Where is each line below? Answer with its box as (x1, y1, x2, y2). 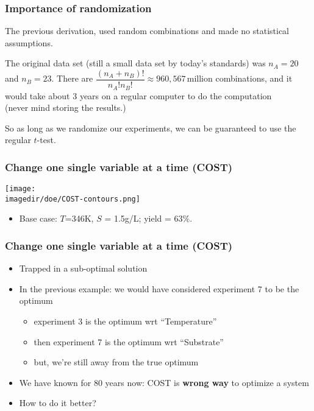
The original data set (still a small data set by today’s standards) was (5, 57, 266, 69)
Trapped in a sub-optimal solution (19, 262, 148, 275)
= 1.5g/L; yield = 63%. (104, 212, 193, 225)
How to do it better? (19, 396, 96, 409)
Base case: (19, 212, 57, 225)
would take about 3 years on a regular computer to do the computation (5, 89, 272, 102)
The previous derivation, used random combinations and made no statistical (5, 24, 290, 37)
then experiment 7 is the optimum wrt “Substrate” (34, 335, 224, 348)
